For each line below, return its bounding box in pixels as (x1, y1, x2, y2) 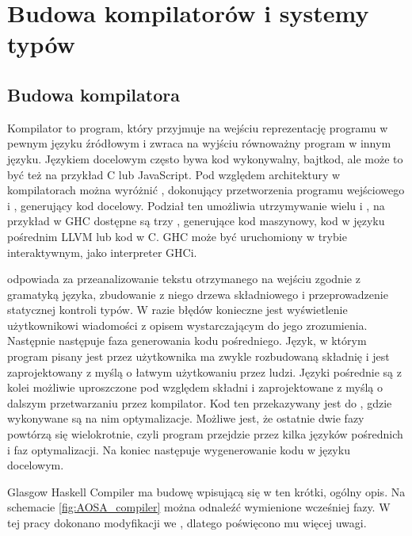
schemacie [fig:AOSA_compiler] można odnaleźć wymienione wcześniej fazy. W (7, 499, 391, 515)
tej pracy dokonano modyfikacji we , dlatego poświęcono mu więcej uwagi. (7, 515, 367, 531)
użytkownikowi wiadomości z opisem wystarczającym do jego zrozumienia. (7, 316, 368, 333)
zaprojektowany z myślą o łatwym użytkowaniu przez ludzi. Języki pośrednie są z (7, 363, 402, 380)
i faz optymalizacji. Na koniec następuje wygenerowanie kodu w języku (7, 441, 350, 458)
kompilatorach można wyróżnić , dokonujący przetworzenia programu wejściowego (7, 182, 405, 198)
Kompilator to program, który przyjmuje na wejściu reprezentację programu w (7, 119, 388, 136)
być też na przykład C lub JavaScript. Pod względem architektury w (7, 166, 341, 182)
